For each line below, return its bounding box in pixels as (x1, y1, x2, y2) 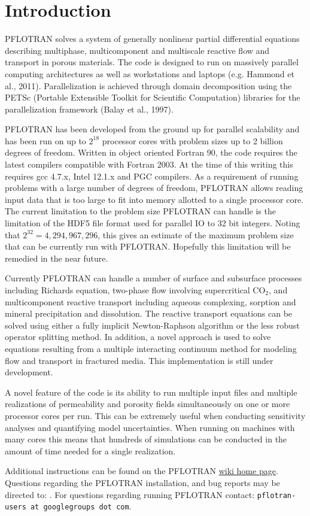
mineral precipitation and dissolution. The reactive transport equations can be (5, 307, 293, 320)
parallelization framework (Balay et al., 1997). (5, 102, 174, 115)
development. (5, 366, 53, 378)
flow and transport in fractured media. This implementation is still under (5, 354, 273, 366)
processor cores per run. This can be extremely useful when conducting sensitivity (5, 409, 306, 421)
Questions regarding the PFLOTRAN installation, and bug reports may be (5, 476, 280, 488)
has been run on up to (5, 134, 86, 147)
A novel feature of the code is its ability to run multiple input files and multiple (5, 386, 297, 398)
